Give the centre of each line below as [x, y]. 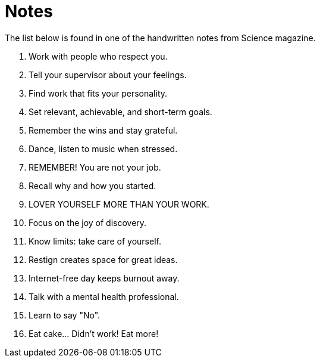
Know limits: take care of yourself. [95, 241]
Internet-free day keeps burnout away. [104, 278]
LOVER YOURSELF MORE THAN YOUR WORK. [119, 204]
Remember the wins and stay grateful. [103, 130]
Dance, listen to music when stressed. [103, 148]
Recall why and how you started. [92, 185]
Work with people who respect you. [98, 56]
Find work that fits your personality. [98, 93]
